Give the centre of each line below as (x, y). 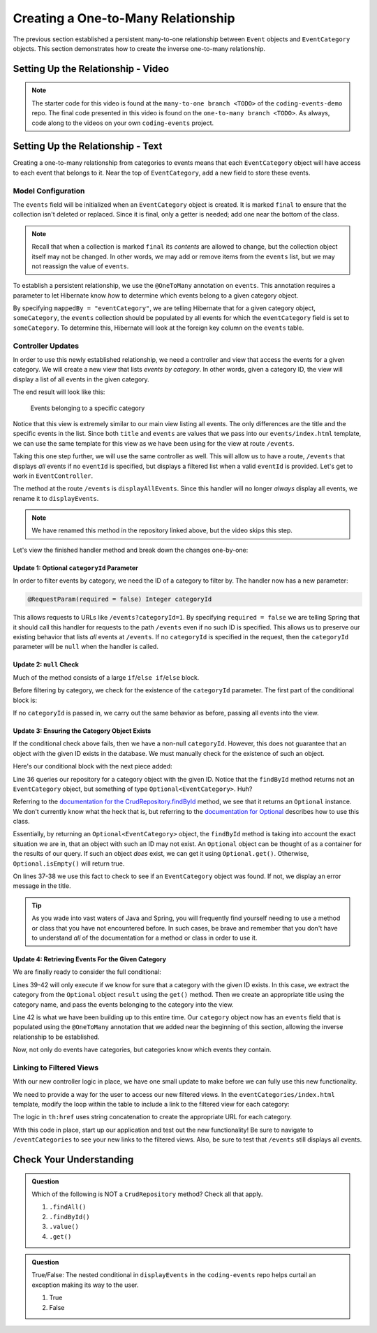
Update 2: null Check (46, 664)
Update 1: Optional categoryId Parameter (76, 568)
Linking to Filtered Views (56, 1068)
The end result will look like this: (59, 392)
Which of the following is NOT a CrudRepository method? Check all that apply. (147, 1194)
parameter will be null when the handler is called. (86, 647)
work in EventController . (53, 476)
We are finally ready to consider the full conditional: (87, 972)
